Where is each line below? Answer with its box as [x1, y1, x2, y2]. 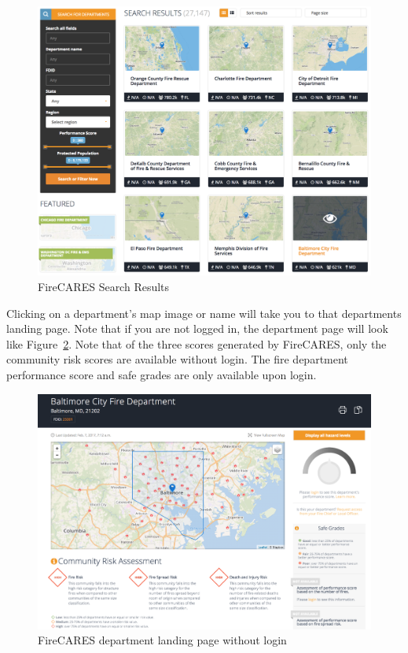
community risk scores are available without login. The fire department [6, 351, 348, 367]
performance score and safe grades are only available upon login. [6, 366, 317, 382]
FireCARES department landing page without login [38, 632, 287, 648]
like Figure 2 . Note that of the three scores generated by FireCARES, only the [6, 335, 387, 352]
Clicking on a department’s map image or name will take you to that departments [6, 304, 402, 321]
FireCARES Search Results [38, 279, 170, 295]
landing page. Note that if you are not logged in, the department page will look [6, 320, 388, 337]
